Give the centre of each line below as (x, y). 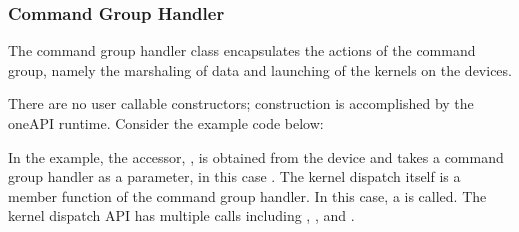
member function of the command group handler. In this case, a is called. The (247, 195)
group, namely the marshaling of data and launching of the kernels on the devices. (260, 69)
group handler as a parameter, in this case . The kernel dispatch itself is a (234, 176)
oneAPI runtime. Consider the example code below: (166, 123)
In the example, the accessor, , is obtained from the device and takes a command (256, 156)
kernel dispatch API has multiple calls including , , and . (181, 215)
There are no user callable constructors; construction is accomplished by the (241, 103)
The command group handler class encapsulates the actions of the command (242, 50)
